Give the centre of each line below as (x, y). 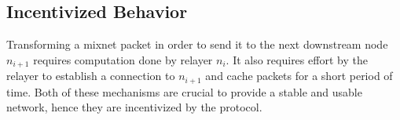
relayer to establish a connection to (91, 76)
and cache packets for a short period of (299, 76)
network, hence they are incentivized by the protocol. (134, 107)
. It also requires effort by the (297, 59)
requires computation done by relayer (123, 59)
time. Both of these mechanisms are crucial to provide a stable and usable (184, 91)
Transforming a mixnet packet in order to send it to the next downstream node (197, 44)
